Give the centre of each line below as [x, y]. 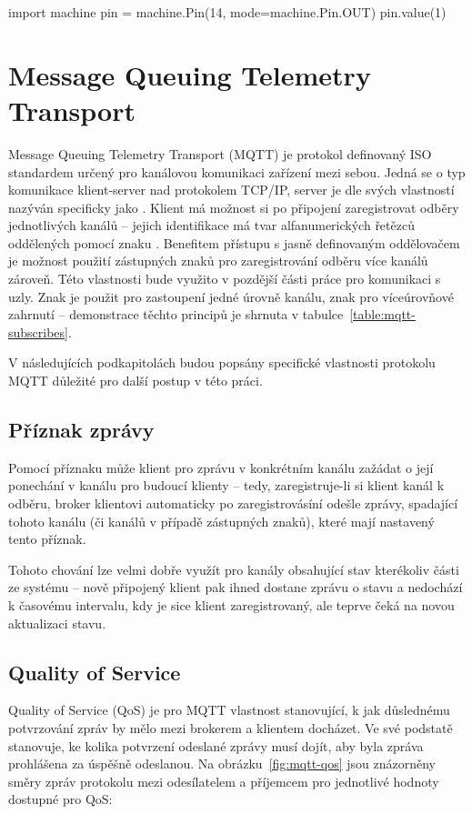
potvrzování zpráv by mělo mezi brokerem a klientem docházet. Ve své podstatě [231, 727]
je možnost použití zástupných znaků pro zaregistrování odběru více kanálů [218, 261]
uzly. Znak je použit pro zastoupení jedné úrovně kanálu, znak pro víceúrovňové [231, 296]
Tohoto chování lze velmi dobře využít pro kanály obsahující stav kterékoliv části [234, 569]
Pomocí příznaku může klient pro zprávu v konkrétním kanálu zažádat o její [221, 467]
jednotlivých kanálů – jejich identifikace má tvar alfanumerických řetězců [211, 225]
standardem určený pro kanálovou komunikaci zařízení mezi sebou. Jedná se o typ [237, 171]
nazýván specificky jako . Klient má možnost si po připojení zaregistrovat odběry [234, 207]
